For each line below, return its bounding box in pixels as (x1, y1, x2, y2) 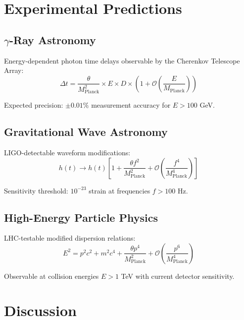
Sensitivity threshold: (4, 185, 68, 195)
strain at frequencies (89, 185, 150, 195)
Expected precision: (4, 100, 63, 110)
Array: (4, 65, 24, 75)
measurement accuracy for (91, 100, 171, 110)
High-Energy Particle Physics (4, 209, 158, 225)
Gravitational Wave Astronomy (4, 124, 168, 139)
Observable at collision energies (4, 270, 99, 281)
